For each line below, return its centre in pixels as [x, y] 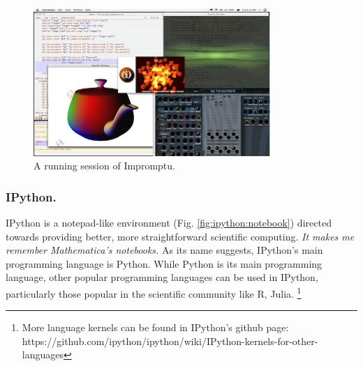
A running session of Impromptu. [104, 166]
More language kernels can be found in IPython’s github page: [155, 327]
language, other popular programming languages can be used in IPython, [162, 277]
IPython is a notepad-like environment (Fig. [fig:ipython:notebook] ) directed [169, 222]
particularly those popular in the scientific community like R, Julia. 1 [154, 292]
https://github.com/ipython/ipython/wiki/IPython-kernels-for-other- [170, 341]
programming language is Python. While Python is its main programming [164, 263]
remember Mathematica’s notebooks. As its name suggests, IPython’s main [164, 250]
